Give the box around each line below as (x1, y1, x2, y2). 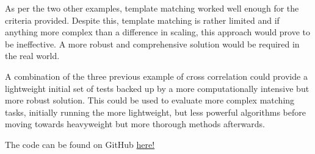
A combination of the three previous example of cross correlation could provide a (5, 69, 308, 82)
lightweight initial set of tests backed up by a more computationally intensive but (5, 82, 310, 94)
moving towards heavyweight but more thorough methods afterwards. (5, 117, 265, 130)
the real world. (5, 49, 60, 62)
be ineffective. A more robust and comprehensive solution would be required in (5, 37, 300, 50)
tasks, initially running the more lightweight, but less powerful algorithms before (5, 105, 306, 118)
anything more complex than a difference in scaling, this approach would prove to (5, 26, 311, 38)
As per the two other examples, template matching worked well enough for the (5, 2, 299, 14)
